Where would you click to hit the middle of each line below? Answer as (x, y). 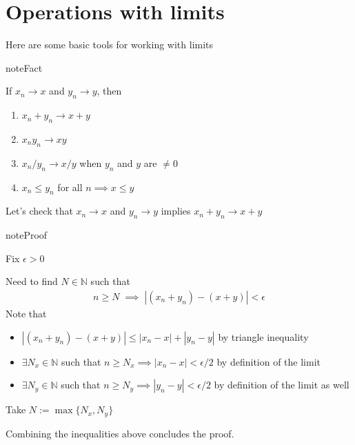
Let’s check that (39, 211)
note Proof (27, 235)
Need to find (32, 281)
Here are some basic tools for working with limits (110, 44)
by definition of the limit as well (282, 385)
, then (109, 91)
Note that (26, 313)
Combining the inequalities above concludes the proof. (120, 433)
